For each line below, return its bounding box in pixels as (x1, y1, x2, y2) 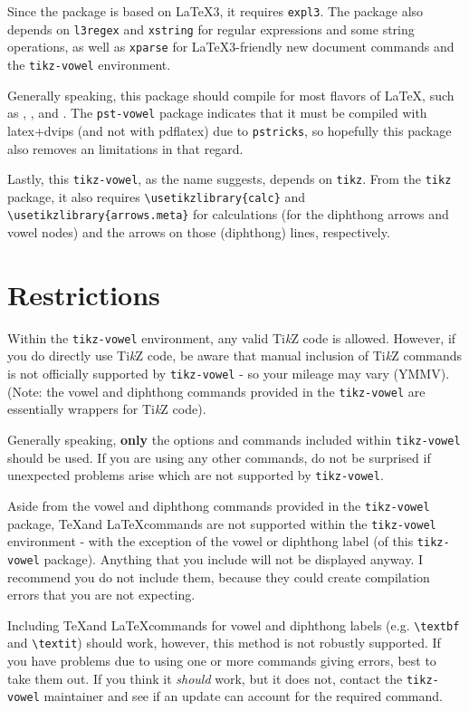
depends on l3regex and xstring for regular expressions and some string (7, 19, 415, 38)
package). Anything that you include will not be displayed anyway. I (43, 549, 424, 568)
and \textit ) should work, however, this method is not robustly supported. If (7, 633, 441, 652)
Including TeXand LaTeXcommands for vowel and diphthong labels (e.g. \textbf (7, 615, 460, 634)
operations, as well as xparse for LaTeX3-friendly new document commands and (7, 37, 455, 56)
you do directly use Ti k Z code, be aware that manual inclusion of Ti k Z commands (7, 346, 463, 365)
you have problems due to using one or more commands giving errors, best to (7, 651, 436, 669)
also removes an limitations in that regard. (7, 139, 244, 158)
